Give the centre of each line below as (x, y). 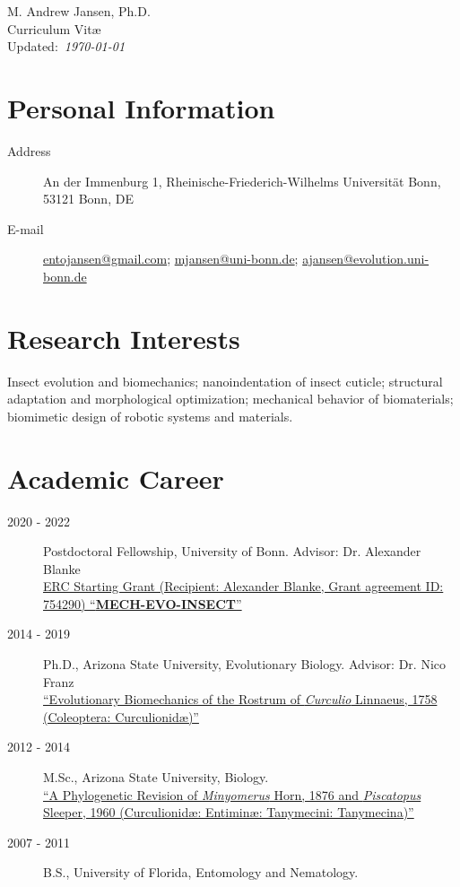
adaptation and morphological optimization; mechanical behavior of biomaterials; (230, 399)
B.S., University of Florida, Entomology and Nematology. (201, 872)
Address (29, 150)
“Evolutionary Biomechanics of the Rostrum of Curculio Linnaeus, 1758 (240, 699)
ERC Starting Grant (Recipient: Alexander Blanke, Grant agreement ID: (243, 586)
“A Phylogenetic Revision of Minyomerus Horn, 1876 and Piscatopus (232, 794)
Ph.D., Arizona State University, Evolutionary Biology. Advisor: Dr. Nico (245, 664)
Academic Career (116, 478)
